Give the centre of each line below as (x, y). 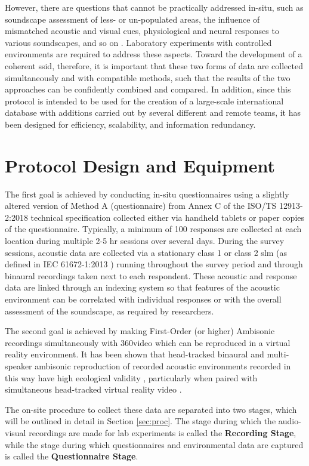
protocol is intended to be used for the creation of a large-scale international (144, 101)
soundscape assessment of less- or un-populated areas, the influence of (132, 19)
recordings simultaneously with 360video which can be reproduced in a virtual (148, 342)
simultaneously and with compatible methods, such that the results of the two (148, 77)
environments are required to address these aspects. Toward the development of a (154, 54)
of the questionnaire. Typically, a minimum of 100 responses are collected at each (153, 229)
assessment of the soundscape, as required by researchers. (109, 311)
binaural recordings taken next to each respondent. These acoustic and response (151, 275)
